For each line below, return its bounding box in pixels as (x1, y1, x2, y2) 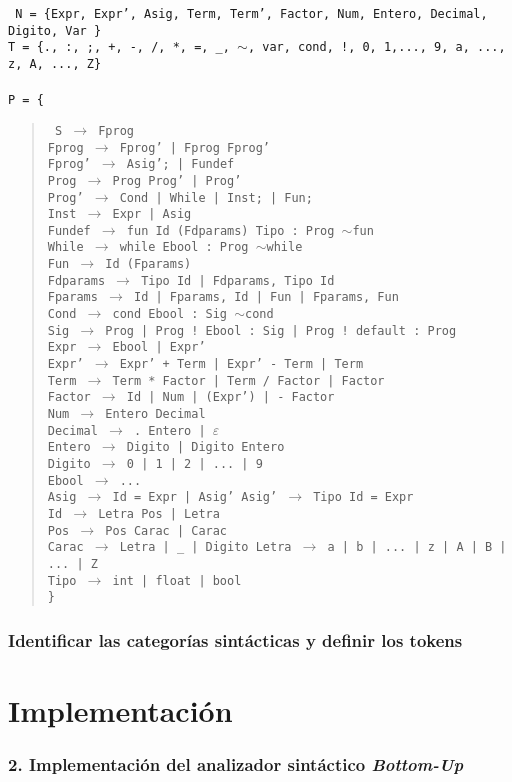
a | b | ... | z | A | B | (327, 540, 507, 555)
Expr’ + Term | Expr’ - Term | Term (119, 357, 364, 372)
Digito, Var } (8, 23, 102, 38)
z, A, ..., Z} (8, 56, 102, 71)
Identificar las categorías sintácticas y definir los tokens (8, 627, 463, 652)
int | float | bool (112, 573, 242, 588)
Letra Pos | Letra (98, 506, 220, 521)
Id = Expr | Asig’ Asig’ (112, 490, 278, 505)
